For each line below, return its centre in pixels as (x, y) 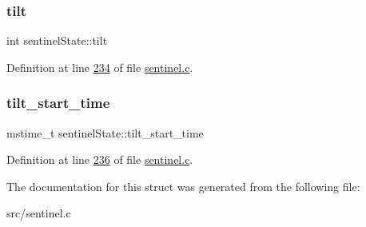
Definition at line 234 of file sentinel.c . (100, 67)
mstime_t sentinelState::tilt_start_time (105, 132)
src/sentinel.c (39, 213)
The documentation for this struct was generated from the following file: (183, 186)
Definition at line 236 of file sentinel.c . (100, 159)
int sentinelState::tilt (57, 40)
